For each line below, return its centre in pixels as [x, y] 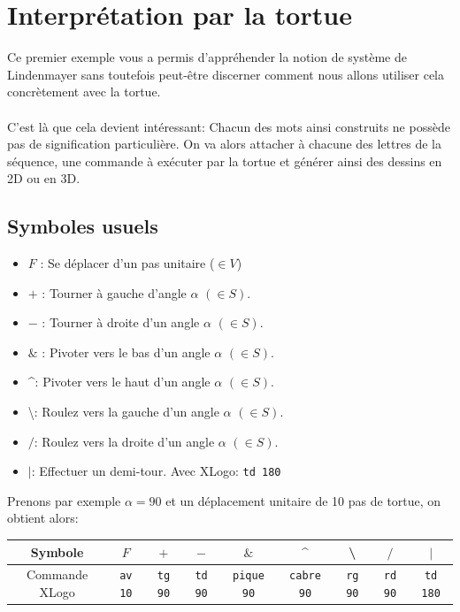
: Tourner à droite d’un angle [121, 322]
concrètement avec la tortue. [84, 92]
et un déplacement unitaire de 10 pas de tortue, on [303, 500]
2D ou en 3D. [44, 178]
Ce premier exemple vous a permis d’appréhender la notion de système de [207, 57]
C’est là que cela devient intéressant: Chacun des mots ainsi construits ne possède [229, 126]
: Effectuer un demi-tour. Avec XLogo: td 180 [156, 471]
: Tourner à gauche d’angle [114, 292]
